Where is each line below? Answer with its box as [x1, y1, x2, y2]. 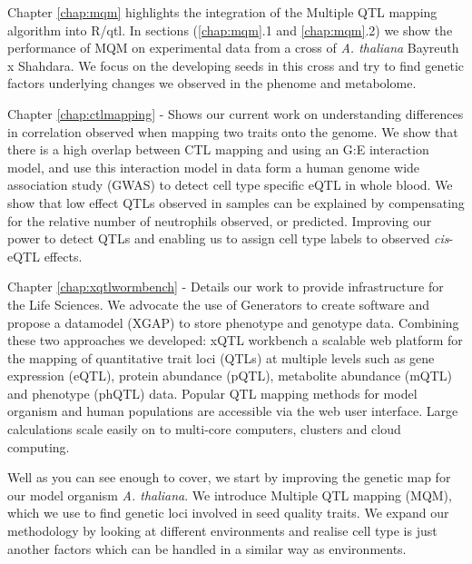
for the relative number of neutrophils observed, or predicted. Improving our [7, 211, 432, 230]
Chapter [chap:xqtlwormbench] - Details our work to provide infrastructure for [7, 277, 444, 296]
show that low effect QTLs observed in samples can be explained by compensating [7, 193, 465, 212]
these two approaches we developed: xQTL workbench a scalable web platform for [7, 331, 463, 350]
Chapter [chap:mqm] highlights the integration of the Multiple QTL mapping [7, 3, 438, 21]
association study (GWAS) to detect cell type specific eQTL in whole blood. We [7, 175, 453, 194]
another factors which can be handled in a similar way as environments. [7, 539, 407, 558]
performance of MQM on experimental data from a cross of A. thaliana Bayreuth [7, 38, 459, 57]
